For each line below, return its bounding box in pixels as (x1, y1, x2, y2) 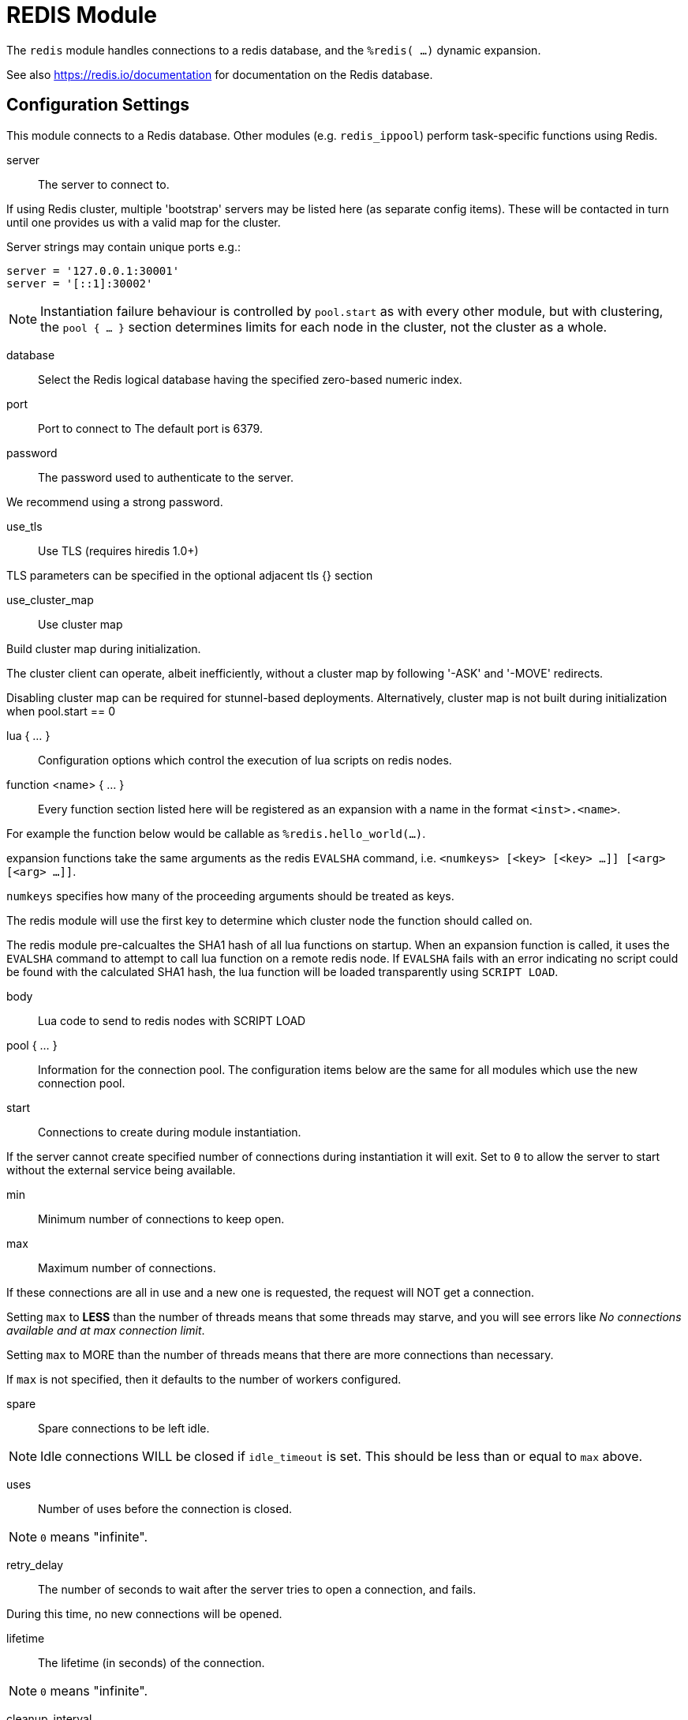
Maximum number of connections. (38, 1260, 216, 1275)
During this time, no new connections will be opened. (6, 1606, 282, 1620)
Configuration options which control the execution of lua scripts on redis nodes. (38, 753, 452, 767)
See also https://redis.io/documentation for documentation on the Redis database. (6, 67, 433, 81)
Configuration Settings (6, 95, 190, 115)
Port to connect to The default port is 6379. (38, 421, 263, 435)
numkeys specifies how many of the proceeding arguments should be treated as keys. (6, 888, 454, 903)
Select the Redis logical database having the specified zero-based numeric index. (38, 372, 462, 386)
